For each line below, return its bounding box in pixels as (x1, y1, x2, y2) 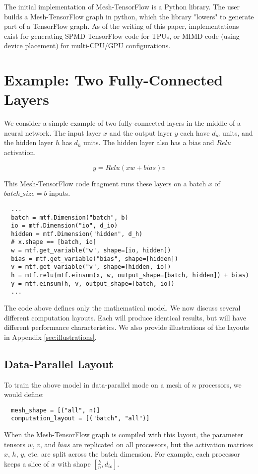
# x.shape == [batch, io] (11, 238, 97, 246)
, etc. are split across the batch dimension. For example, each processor (24, 449, 240, 459)
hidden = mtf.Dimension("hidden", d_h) (11, 230, 143, 237)
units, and (222, 127, 253, 138)
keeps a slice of (4, 458, 49, 469)
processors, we (198, 379, 242, 390)
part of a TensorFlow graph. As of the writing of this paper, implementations (4, 21, 239, 31)
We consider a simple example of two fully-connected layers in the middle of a (4, 118, 241, 128)
